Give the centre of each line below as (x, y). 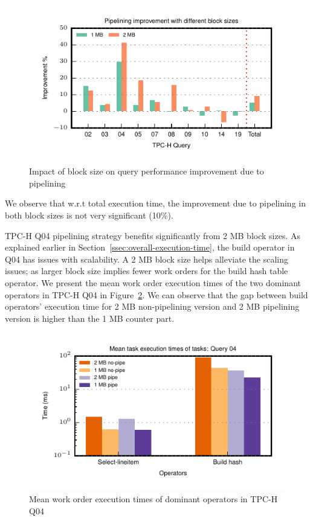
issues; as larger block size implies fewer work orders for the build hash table (147, 271)
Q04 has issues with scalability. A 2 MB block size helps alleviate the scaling (147, 259)
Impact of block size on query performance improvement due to (147, 171)
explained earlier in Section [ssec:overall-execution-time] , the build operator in (150, 247)
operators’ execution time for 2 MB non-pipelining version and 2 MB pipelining (152, 306)
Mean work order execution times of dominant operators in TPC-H (153, 499)
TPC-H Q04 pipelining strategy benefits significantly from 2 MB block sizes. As (153, 235)
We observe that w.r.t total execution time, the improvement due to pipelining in (155, 203)
